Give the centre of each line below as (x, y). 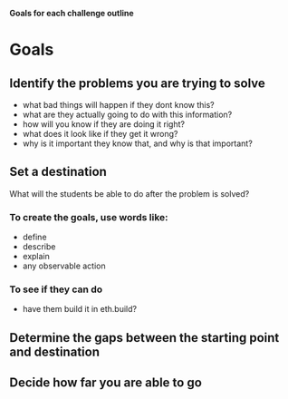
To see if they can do (56, 289)
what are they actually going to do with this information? (127, 114)
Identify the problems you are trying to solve (137, 83)
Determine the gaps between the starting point (144, 338)
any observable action (64, 266)
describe (39, 247)
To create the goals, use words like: (89, 217)
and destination (54, 351)
